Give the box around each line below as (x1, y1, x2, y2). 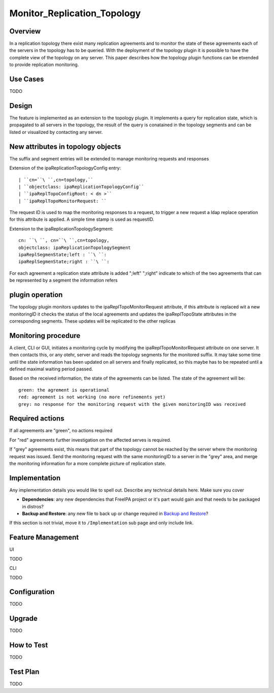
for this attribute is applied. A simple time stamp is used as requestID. (9, 216, 154, 223)
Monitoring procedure (9, 331, 81, 340)
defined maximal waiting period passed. (9, 366, 93, 372)
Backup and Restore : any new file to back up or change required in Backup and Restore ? (22, 510, 209, 517)
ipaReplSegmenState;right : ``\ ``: (18, 259, 110, 265)
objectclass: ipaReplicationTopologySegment (18, 245, 131, 251)
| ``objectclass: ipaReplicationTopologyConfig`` (18, 184, 145, 190)
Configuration (9, 587, 55, 596)
